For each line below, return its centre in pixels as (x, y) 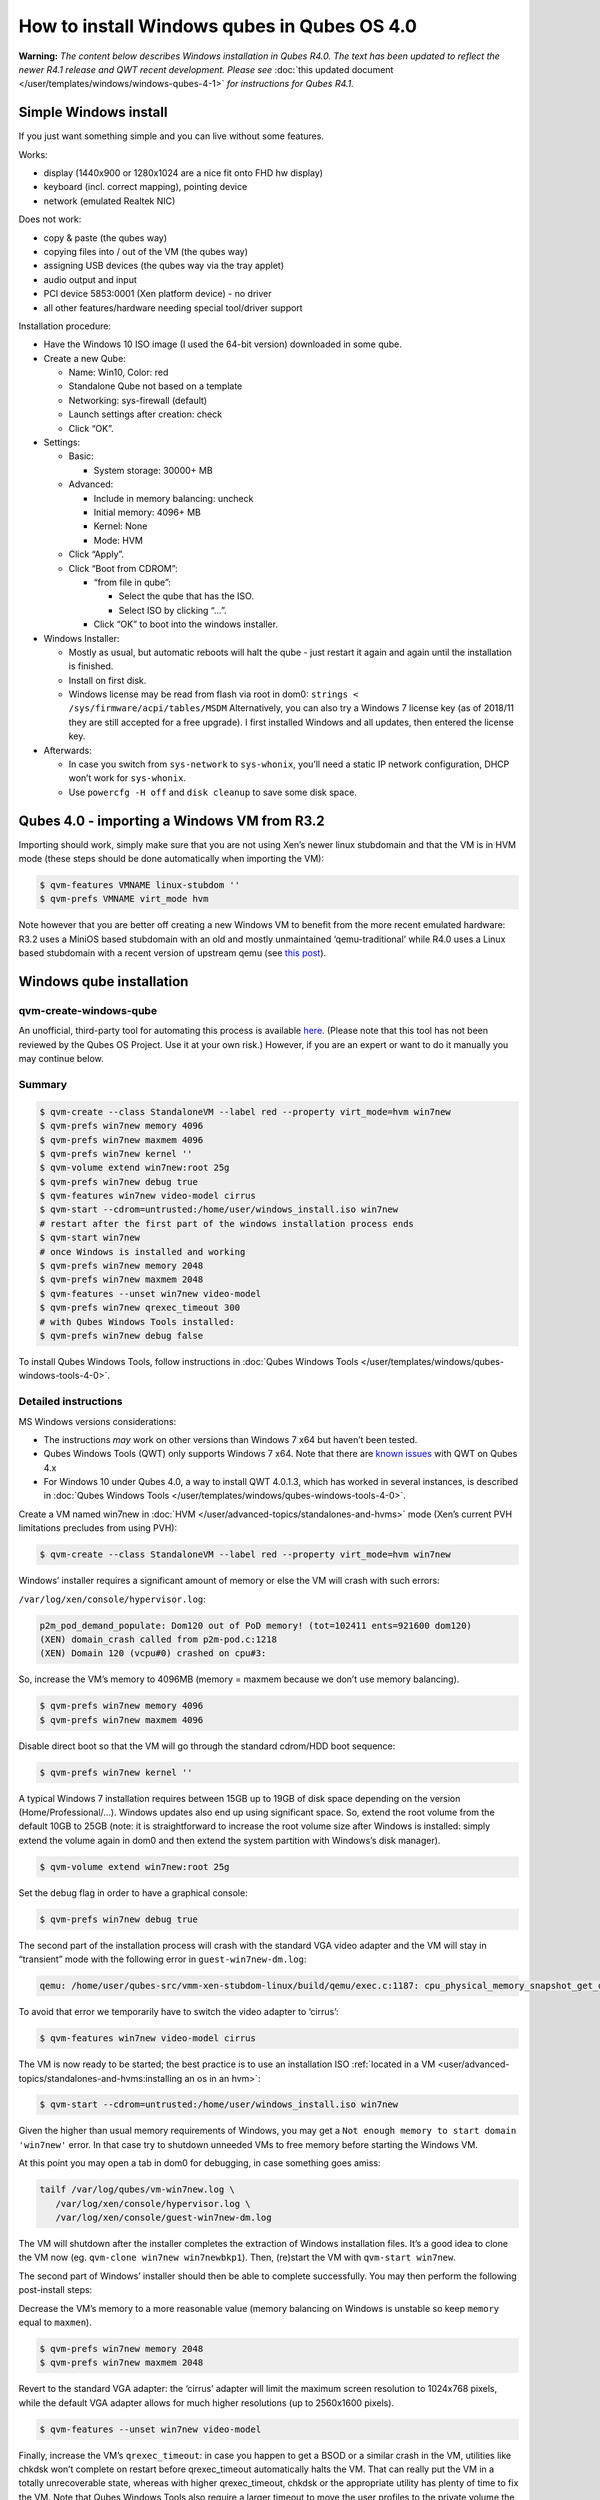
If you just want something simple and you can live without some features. (171, 136)
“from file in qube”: (132, 582)
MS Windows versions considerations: (97, 1421)
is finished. (91, 666)
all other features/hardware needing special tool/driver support (173, 307)
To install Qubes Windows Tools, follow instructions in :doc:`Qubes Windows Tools (188, 1361)
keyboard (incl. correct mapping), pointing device (145, 187)
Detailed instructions (70, 1402)
